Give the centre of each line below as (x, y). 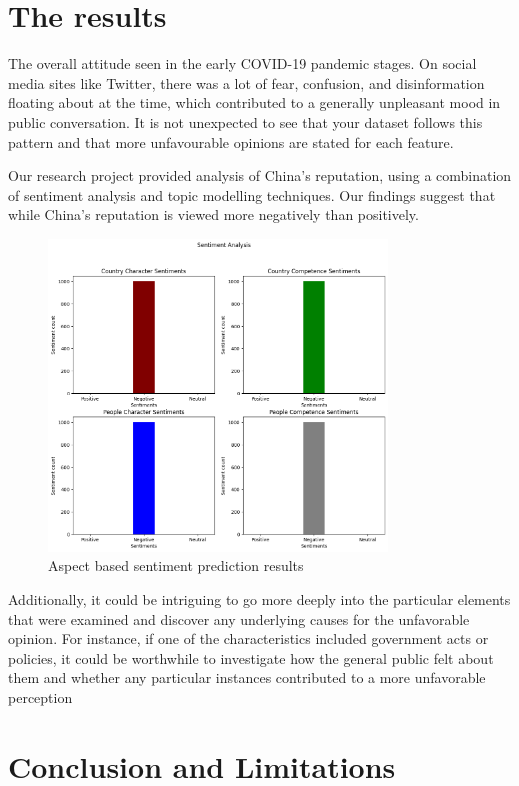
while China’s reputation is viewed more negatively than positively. (213, 214)
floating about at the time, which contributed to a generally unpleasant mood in (254, 102)
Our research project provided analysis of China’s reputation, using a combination (260, 175)
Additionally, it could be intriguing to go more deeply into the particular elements (259, 599)
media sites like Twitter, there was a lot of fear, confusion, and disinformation (246, 82)
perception (40, 697)
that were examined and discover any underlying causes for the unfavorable (239, 618)
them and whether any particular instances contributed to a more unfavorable (247, 677)
